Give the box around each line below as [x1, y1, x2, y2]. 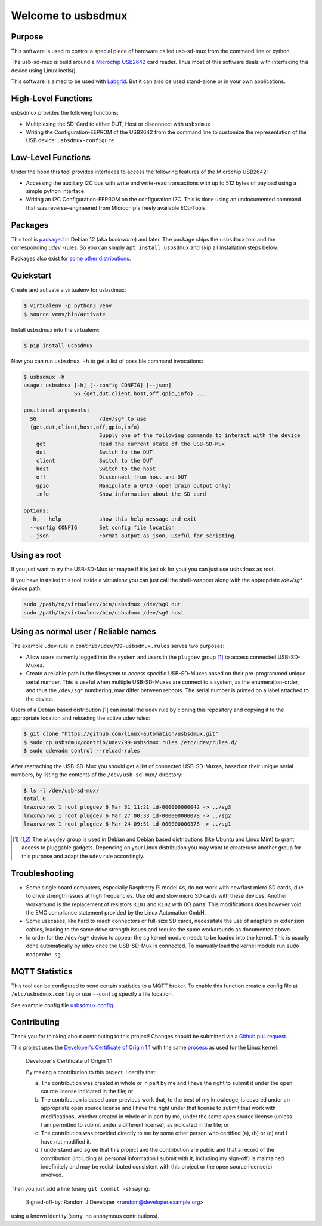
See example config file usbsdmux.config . [11, 1001, 115, 1008]
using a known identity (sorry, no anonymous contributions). [11, 1212, 159, 1219]
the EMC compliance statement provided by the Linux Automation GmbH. [26, 909, 206, 916]
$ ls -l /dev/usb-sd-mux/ [23, 787, 100, 794]
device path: [11, 585, 42, 592]
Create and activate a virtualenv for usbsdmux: [11, 286, 126, 293]
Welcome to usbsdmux [11, 9, 128, 22]
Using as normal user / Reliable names [11, 626, 156, 637]
